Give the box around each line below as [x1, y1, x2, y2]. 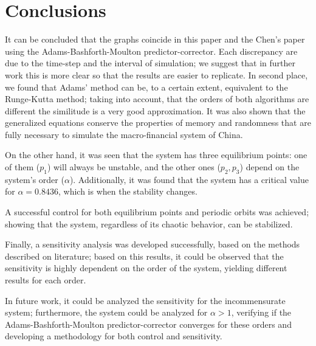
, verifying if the [231, 306, 292, 319]
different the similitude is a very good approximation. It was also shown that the [5, 104, 306, 117]
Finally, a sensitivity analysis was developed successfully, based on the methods [5, 238, 300, 251]
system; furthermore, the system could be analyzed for [5, 306, 208, 319]
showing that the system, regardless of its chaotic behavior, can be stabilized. [5, 217, 293, 230]
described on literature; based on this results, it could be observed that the [5, 249, 284, 262]
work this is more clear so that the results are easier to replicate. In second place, [5, 68, 308, 81]
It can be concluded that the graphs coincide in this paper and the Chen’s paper [5, 33, 305, 46]
